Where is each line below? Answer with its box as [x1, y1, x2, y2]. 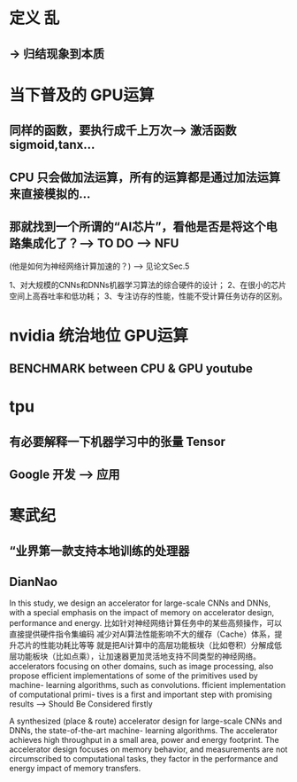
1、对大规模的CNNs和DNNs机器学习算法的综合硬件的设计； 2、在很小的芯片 [9, 280, 287, 291]
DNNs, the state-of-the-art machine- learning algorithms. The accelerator [9, 725, 278, 736]
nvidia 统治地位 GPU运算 [9, 325, 188, 346]
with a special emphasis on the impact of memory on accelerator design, [9, 607, 275, 618]
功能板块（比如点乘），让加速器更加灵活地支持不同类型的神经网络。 [16, 651, 261, 661]
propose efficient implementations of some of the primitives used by [9, 670, 258, 681]
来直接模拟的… [9, 186, 91, 201]
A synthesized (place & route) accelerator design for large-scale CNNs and [9, 716, 283, 727]
